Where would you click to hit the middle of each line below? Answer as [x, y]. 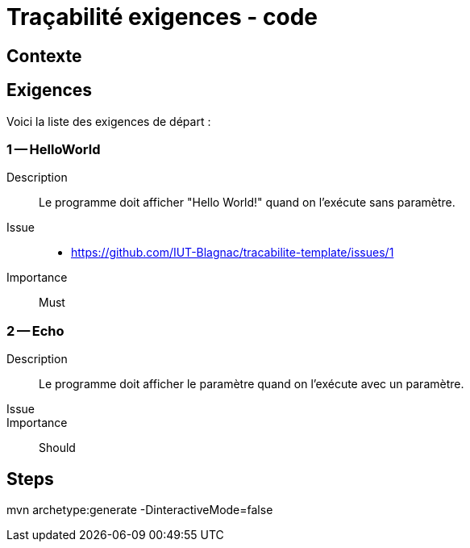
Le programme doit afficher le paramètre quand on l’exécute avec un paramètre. [252, 384]
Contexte [44, 56]
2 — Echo [35, 330]
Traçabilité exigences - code [162, 17]
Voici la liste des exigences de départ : [109, 121]
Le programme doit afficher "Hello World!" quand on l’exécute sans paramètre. [247, 203]
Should [57, 448]
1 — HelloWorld [54, 149]
